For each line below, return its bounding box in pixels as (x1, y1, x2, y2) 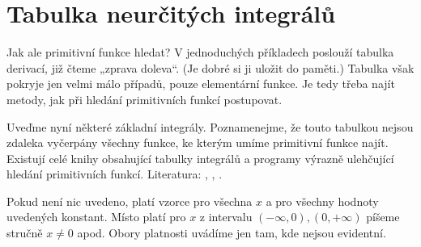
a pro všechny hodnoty (266, 192, 379, 209)
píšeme (366, 208, 400, 225)
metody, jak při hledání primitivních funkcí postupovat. (6, 90, 283, 107)
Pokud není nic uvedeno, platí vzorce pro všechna (6, 192, 253, 209)
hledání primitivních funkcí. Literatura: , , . (6, 165, 223, 182)
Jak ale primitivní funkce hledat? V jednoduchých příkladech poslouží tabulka (6, 44, 394, 61)
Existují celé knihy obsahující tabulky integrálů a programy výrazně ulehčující (6, 149, 394, 166)
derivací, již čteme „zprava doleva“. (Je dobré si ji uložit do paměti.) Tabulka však (6, 59, 415, 76)
